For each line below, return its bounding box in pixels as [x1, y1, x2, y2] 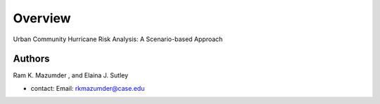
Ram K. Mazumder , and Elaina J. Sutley [13, 71, 129, 80]
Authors [13, 53, 50, 65]
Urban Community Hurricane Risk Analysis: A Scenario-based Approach [13, 35, 223, 43]
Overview [13, 10, 71, 26]
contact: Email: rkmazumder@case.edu [30, 84, 145, 92]
